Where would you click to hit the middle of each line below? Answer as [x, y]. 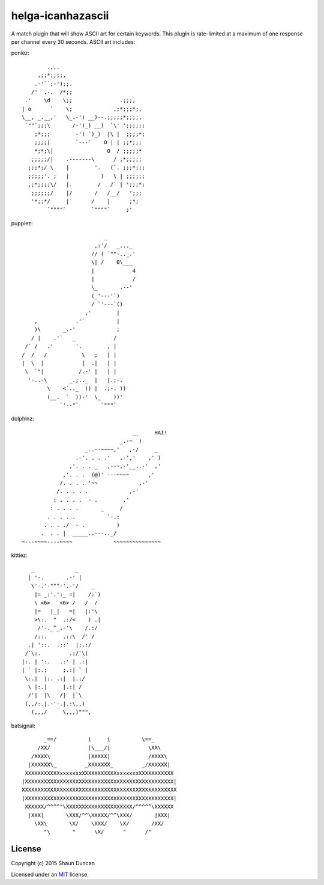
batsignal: [23, 725]
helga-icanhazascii [60, 16]
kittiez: [19, 555]
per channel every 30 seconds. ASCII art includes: [73, 41]
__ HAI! [150, 432]
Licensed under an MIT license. [50, 874]
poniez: [20, 53]
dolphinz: [22, 419]
